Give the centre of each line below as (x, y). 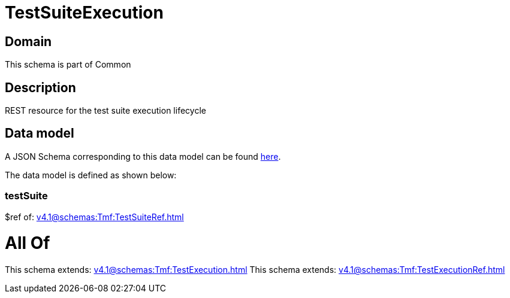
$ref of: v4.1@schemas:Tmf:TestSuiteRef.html (94, 217)
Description (40, 87)
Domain (28, 41)
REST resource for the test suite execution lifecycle (105, 111)
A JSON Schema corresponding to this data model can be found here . (143, 156)
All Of (28, 243)
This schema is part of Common (68, 65)
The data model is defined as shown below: (91, 175)
